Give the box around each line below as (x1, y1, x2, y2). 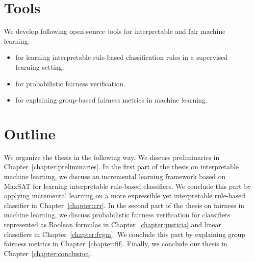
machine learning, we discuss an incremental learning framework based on (4, 171, 226, 181)
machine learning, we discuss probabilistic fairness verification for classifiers (4, 210, 230, 220)
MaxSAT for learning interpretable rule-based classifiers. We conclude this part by (4, 181, 251, 191)
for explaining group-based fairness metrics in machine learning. (15, 95, 207, 105)
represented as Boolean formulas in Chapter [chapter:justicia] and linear (4, 219, 221, 229)
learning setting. (15, 61, 64, 72)
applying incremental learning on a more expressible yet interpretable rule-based (4, 190, 246, 201)
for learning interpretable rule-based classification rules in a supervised (15, 52, 228, 62)
